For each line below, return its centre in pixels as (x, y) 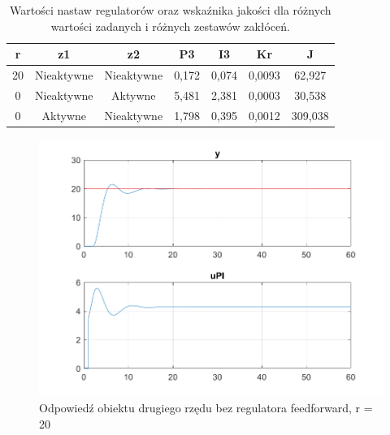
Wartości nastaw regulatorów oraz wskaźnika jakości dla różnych (171, 10)
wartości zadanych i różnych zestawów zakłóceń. (170, 26)
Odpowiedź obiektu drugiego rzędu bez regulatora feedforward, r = (206, 408)
